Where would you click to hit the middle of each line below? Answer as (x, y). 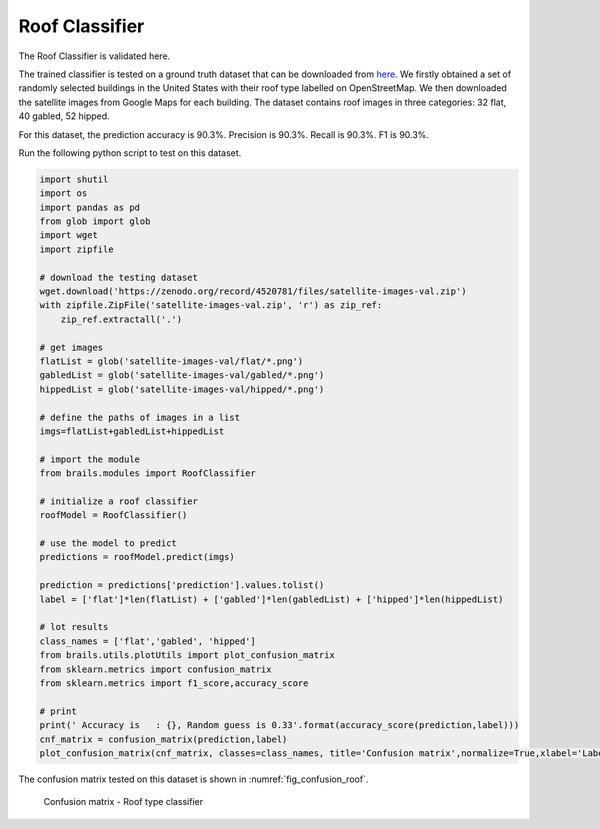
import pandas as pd (89, 207)
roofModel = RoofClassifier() (113, 515)
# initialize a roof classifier (119, 501)
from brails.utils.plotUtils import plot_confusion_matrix (187, 655)
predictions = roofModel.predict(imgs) (137, 557)
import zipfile (76, 249)
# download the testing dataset (119, 277)
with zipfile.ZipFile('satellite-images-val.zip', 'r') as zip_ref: (211, 305)
